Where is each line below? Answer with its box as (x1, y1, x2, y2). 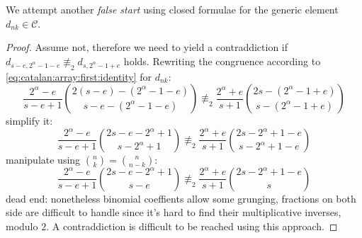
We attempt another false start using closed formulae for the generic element (6, 2, 339, 16)
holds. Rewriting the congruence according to (123, 53, 321, 68)
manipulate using (6, 152, 81, 166)
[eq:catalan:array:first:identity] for (6, 69, 152, 84)
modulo (6, 218, 38, 233)
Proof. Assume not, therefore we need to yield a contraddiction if (6, 40, 288, 55)
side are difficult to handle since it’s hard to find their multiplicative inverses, (6, 205, 341, 220)
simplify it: (6, 113, 53, 128)
